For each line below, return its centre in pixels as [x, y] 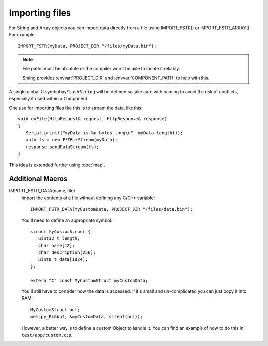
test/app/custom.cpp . [47, 335]
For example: [23, 34]
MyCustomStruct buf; [55, 310]
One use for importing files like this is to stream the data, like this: [76, 108]
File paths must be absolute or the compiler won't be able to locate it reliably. [101, 69]
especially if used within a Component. [49, 99]
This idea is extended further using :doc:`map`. [57, 165]
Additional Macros [38, 179]
